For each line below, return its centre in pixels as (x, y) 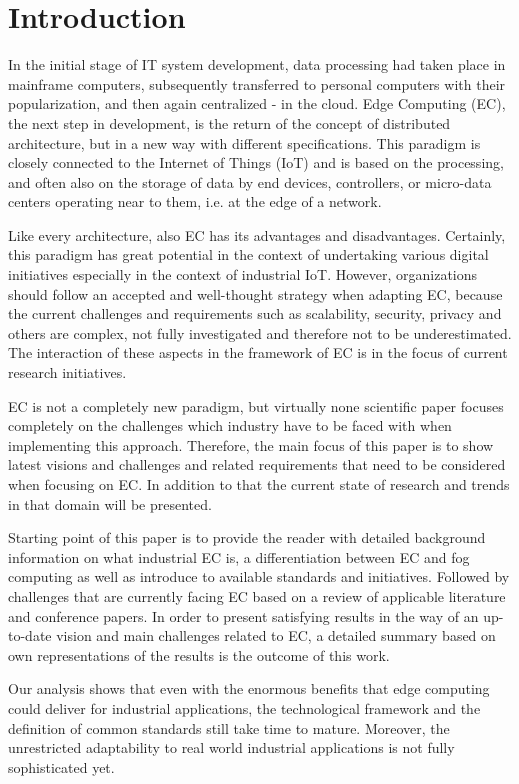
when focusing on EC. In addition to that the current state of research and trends (259, 484)
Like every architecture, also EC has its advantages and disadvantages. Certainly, (257, 234)
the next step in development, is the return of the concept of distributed (229, 122)
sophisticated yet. (61, 766)
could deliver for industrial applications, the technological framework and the (244, 707)
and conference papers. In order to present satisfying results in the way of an (243, 615)
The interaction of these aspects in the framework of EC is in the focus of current (258, 352)
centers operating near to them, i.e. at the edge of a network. (195, 201)
